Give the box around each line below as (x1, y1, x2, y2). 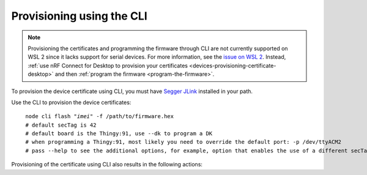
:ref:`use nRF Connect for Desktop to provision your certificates (28, 62, 188, 69)
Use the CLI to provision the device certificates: (11, 99, 132, 106)
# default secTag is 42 (25, 121, 97, 128)
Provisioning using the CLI (11, 9, 148, 23)
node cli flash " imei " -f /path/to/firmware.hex (25, 113, 174, 120)
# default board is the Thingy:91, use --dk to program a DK (25, 130, 213, 137)
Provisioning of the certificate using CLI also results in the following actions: (11, 161, 203, 168)
